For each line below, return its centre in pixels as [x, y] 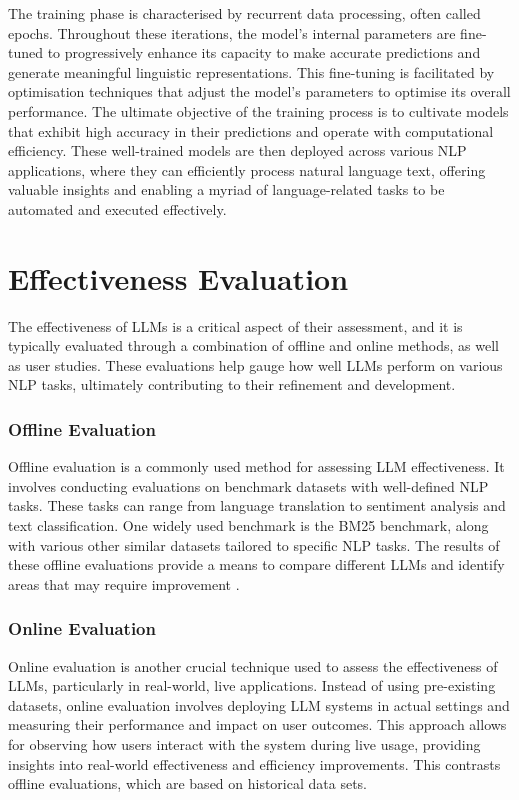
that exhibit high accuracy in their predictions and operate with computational [251, 130]
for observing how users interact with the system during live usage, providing [244, 744]
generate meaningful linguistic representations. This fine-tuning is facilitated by [251, 71]
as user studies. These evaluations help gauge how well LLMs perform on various [255, 364]
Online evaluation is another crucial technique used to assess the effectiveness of [253, 665]
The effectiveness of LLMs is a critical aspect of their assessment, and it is [235, 325]
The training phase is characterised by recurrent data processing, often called [244, 13]
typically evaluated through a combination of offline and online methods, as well [253, 345]
